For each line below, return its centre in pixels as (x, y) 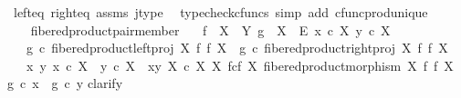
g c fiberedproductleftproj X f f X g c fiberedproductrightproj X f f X (237, 48)
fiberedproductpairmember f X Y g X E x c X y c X (210, 29)
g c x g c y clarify (65, 83)
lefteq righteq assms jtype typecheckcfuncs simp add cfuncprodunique (220, 12)
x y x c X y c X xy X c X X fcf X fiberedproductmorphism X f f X (240, 65)
